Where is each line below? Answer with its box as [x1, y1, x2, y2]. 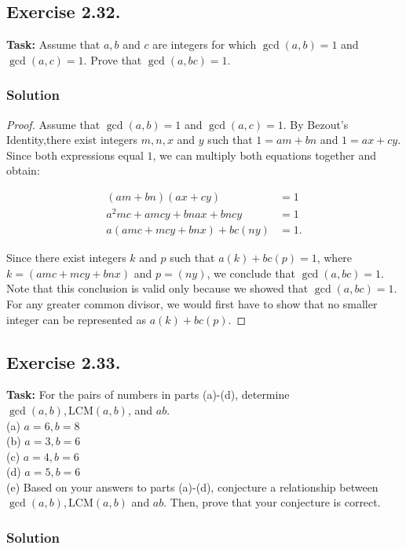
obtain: [6, 162, 40, 179]
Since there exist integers [6, 249, 126, 266]
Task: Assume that [6, 36, 101, 53]
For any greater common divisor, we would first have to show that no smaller [6, 295, 378, 311]
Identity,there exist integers [6, 131, 138, 148]
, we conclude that [207, 264, 295, 281]
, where [316, 249, 353, 266]
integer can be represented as [6, 311, 146, 327]
